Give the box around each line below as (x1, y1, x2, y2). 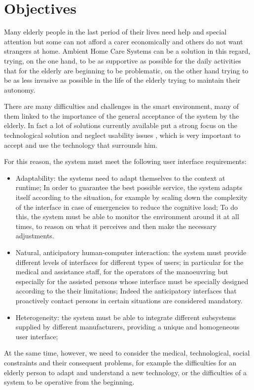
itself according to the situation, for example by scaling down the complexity (15, 192, 248, 202)
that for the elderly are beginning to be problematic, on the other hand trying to (4, 65, 249, 75)
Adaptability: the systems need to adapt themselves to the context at (15, 172, 225, 183)
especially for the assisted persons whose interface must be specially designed (15, 276, 249, 286)
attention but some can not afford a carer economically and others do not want (4, 36, 243, 46)
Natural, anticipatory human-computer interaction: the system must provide (15, 247, 247, 257)
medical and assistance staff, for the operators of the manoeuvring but (15, 266, 228, 277)
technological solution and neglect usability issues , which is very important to (4, 130, 241, 140)
